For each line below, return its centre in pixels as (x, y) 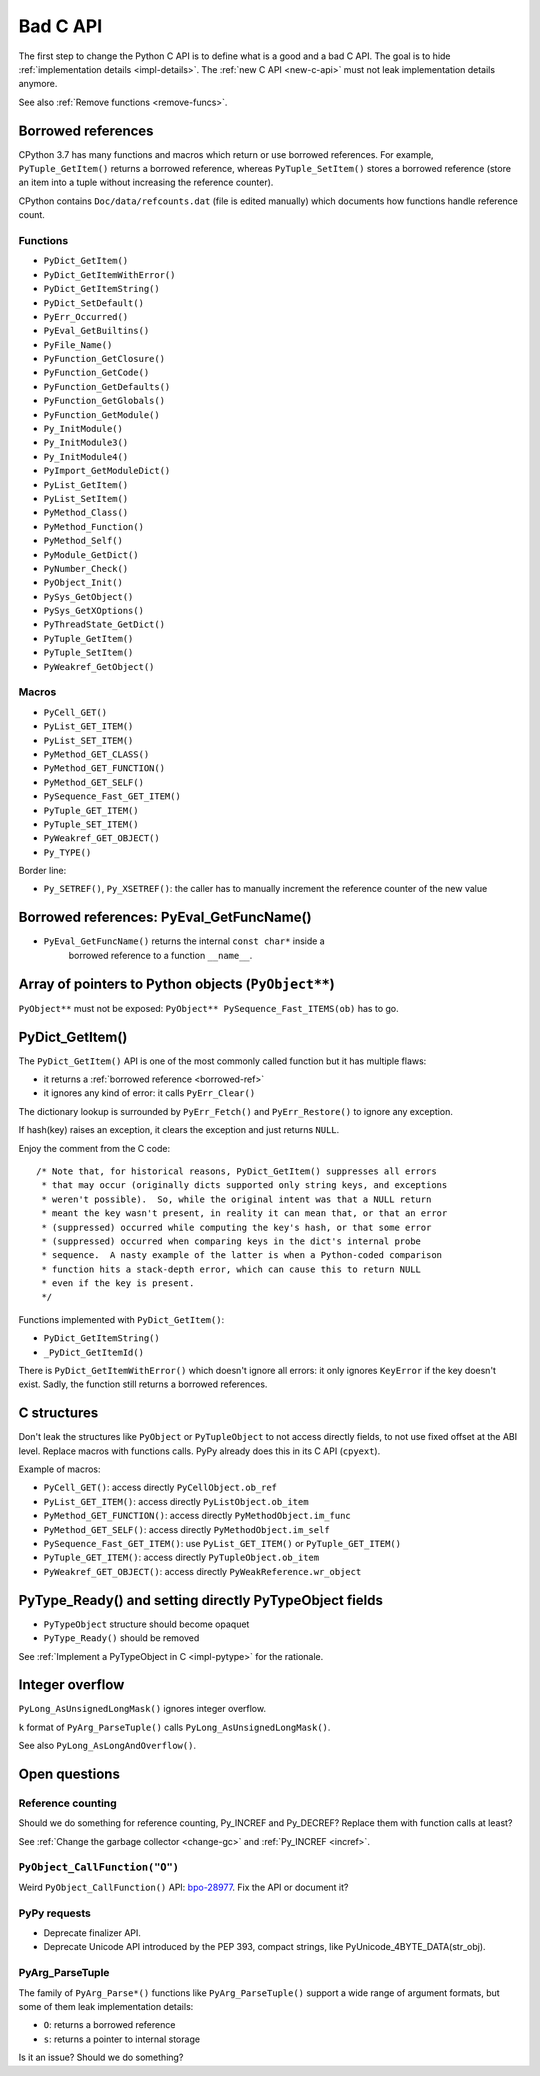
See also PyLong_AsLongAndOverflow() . (107, 1746)
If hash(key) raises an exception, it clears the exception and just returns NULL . (179, 1130)
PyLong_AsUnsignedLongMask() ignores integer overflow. (142, 1709)
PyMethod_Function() (94, 526)
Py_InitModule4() (86, 456)
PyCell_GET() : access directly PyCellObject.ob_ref (160, 1487)
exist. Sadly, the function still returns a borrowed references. (143, 1384)
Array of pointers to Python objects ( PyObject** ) (176, 983)
